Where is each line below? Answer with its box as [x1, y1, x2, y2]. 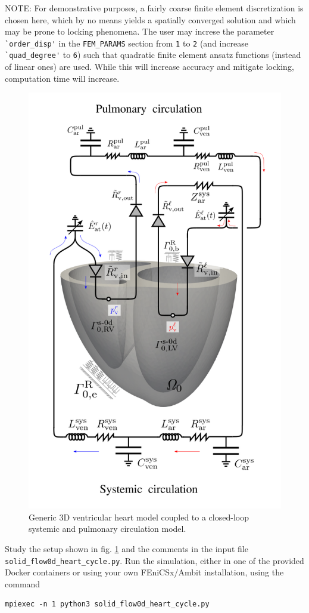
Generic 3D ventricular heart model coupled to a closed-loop [29, 510, 249, 523]
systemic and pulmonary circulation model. [29, 522, 186, 535]
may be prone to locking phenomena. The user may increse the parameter [5, 25, 274, 38]
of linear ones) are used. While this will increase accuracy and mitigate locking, [5, 60, 294, 73]
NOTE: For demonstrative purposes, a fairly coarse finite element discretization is [5, 2, 304, 14]
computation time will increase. [5, 72, 120, 84]
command [5, 577, 40, 590]
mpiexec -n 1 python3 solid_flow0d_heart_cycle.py [5, 600, 210, 609]
